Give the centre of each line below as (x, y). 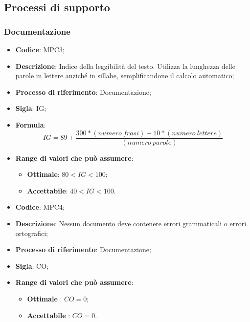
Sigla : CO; (32, 266)
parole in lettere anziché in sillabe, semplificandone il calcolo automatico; (125, 75)
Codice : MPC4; (40, 207)
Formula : (31, 124)
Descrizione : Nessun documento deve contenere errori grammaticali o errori (131, 223)
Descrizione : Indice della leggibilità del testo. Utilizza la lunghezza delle (125, 66)
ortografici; (32, 233)
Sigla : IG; (31, 108)
